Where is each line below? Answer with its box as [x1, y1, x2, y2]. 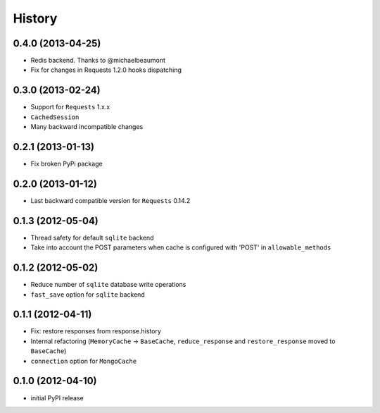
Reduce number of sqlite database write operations [30, 281, 186, 289]
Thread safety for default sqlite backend [30, 233, 154, 242]
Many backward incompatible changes [30, 123, 144, 131]
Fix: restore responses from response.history [30, 327, 162, 335]
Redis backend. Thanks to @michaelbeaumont [30, 56, 165, 65]
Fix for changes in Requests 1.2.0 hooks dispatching [30, 66, 182, 74]
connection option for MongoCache [30, 357, 137, 365]
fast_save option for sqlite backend [30, 290, 146, 299]
